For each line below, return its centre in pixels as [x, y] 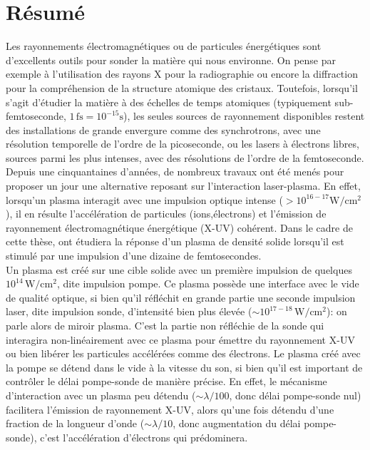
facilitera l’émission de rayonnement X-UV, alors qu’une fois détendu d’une [170, 409]
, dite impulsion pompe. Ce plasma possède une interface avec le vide [208, 283]
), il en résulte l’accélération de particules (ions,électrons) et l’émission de [166, 214]
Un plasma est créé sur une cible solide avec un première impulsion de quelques [179, 269]
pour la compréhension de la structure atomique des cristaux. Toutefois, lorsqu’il [182, 87]
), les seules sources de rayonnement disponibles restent [244, 116]
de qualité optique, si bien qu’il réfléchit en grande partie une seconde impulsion [181, 297]
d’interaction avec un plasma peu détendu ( [101, 395]
